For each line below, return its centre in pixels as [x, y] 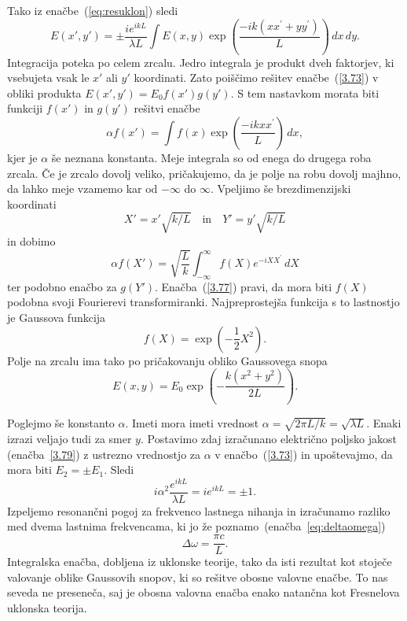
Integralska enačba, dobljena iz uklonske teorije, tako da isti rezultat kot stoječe [200, 562]
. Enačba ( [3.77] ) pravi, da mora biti [243, 286]
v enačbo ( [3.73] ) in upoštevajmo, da [304, 454]
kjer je [22, 157]
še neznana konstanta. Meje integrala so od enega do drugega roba [211, 157]
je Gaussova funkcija [57, 318]
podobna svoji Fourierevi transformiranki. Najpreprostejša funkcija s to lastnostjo [203, 302]
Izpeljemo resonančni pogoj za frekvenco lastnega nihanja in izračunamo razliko [199, 510]
